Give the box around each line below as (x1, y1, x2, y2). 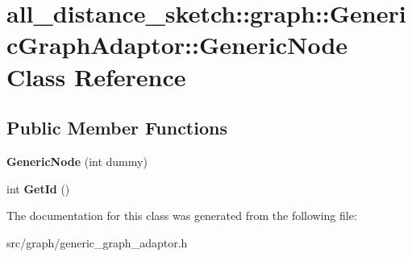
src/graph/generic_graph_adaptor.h (6, 234, 188, 251)
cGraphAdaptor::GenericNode (6, 28, 348, 61)
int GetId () (6, 180, 70, 197)
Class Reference (6, 60, 186, 93)
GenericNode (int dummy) (6, 152, 148, 169)
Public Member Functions (6, 115, 227, 140)
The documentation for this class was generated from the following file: (6, 207, 357, 224)
